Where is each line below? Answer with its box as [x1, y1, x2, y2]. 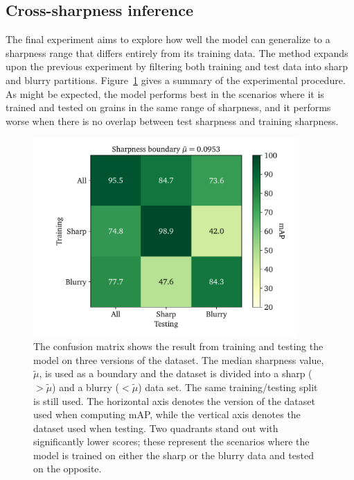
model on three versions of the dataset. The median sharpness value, [33, 352, 324, 367]
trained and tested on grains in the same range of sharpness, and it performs [6, 100, 331, 115]
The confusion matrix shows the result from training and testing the [33, 339, 324, 354]
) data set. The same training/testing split [138, 379, 318, 394]
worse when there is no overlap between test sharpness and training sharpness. [6, 113, 339, 128]
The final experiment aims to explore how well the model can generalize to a [6, 32, 330, 47]
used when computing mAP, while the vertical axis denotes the [33, 407, 301, 422]
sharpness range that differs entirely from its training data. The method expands [6, 45, 348, 60]
